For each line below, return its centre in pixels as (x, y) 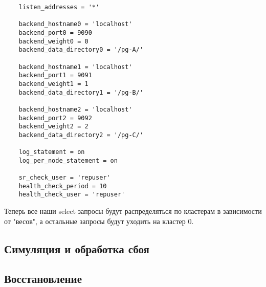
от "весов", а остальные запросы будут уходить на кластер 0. (99, 221)
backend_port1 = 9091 (55, 75)
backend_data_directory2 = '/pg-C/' (81, 135)
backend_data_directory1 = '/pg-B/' (81, 92)
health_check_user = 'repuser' (72, 195)
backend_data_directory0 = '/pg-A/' (81, 50)
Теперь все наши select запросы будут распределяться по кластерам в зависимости (133, 211)
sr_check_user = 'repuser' (64, 178)
